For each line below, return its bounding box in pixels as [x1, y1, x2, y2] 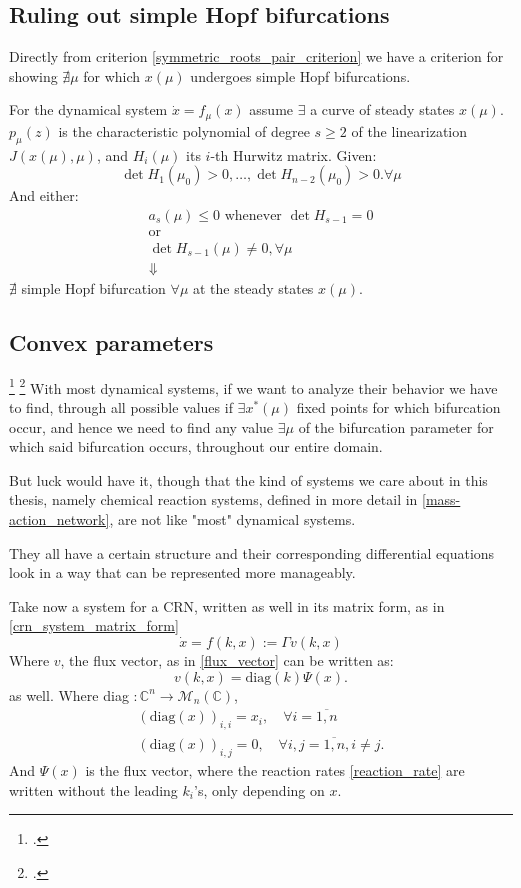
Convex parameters [9, 326, 214, 357]
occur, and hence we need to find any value [9, 416, 274, 437]
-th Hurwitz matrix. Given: [210, 144, 377, 165]
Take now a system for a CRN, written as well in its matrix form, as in [9, 595, 445, 616]
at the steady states [192, 277, 314, 298]
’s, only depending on [193, 779, 325, 800]
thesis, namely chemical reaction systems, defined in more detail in [9, 489, 418, 510]
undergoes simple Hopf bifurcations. [190, 65, 411, 86]
